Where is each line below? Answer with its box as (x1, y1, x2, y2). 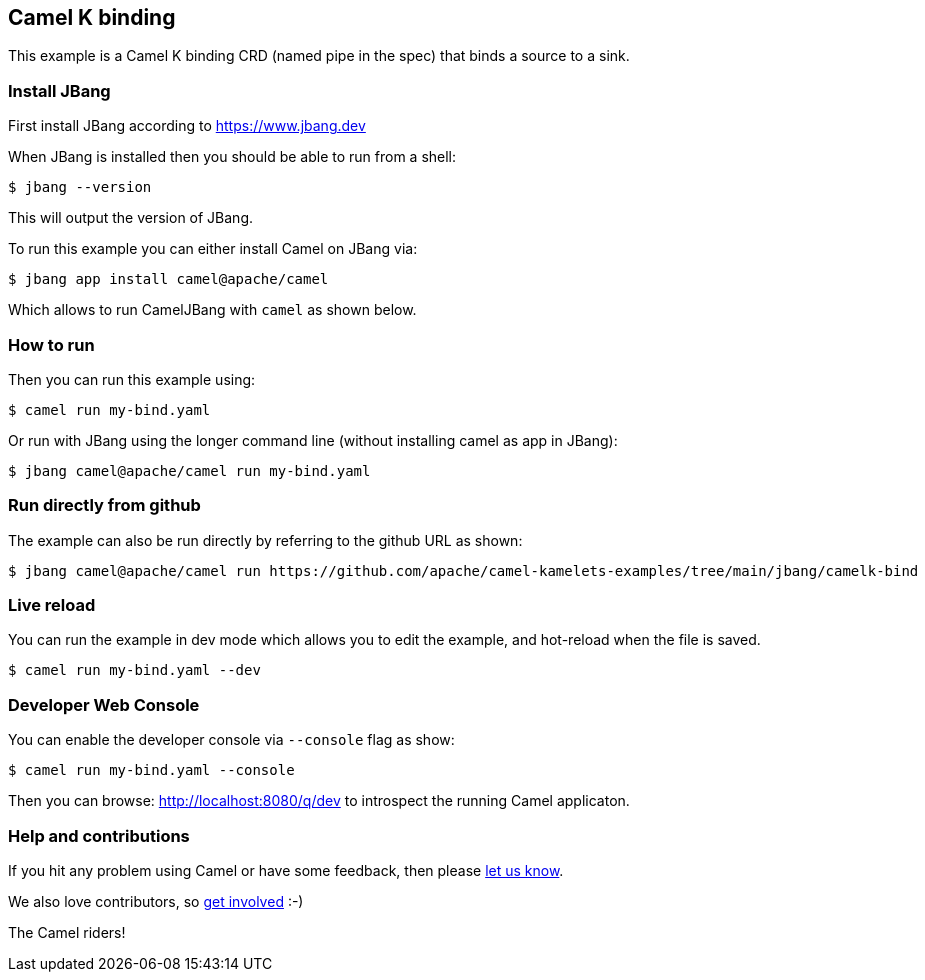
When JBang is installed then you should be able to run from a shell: (8, 148, 457, 166)
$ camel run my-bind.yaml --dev (8, 662, 261, 679)
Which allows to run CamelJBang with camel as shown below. (8, 301, 417, 319)
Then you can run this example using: (8, 370, 256, 388)
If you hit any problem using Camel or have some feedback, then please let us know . (8, 861, 564, 879)
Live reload (8, 595, 96, 616)
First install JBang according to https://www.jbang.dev (8, 117, 366, 135)
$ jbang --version (8, 179, 152, 196)
